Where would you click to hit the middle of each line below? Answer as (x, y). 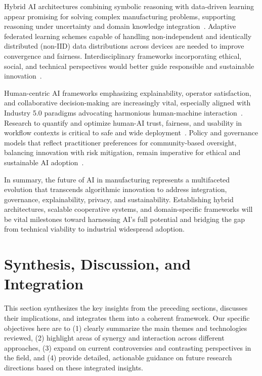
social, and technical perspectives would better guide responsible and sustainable (129, 66)
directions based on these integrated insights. (74, 367)
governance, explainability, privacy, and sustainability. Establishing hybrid (119, 199)
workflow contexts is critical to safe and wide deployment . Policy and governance (131, 133)
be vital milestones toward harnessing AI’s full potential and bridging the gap (125, 219)
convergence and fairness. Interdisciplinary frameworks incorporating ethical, (123, 55)
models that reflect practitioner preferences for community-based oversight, (120, 142)
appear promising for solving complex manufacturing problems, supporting (120, 16)
